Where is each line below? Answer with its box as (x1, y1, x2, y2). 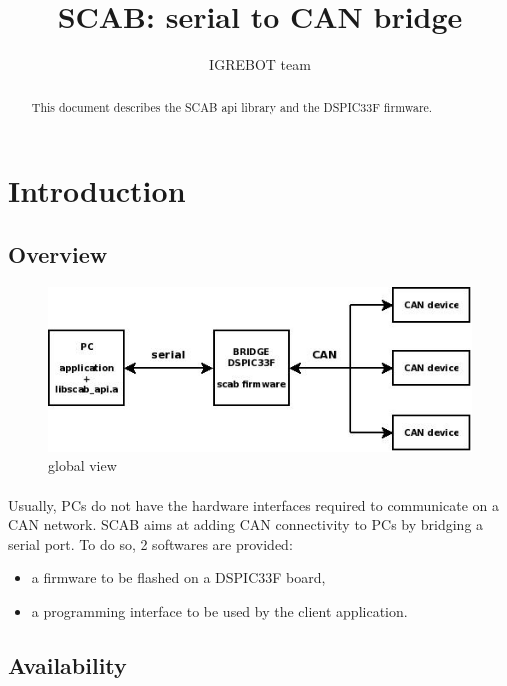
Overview (8, 238, 108, 269)
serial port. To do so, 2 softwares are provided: (8, 533, 293, 554)
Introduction (8, 170, 186, 211)
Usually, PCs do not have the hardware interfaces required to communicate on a (8, 494, 499, 515)
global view (48, 455, 117, 476)
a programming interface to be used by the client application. (31, 600, 408, 621)
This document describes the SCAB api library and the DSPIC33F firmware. (31, 98, 433, 115)
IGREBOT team (209, 54, 311, 75)
